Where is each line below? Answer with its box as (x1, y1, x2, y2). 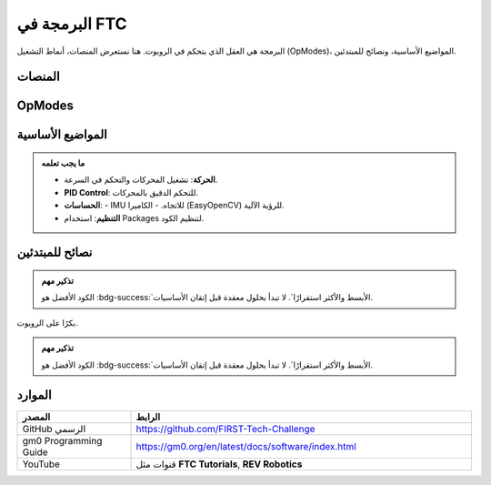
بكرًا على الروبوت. (16, 317, 78, 328)
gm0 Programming (22, 435, 103, 448)
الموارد (16, 388, 52, 403)
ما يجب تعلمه (41, 157, 85, 168)
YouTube (22, 458, 61, 470)
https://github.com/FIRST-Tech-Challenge (135, 423, 316, 436)
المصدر (22, 410, 51, 423)
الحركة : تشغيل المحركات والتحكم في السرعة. (64, 174, 218, 186)
